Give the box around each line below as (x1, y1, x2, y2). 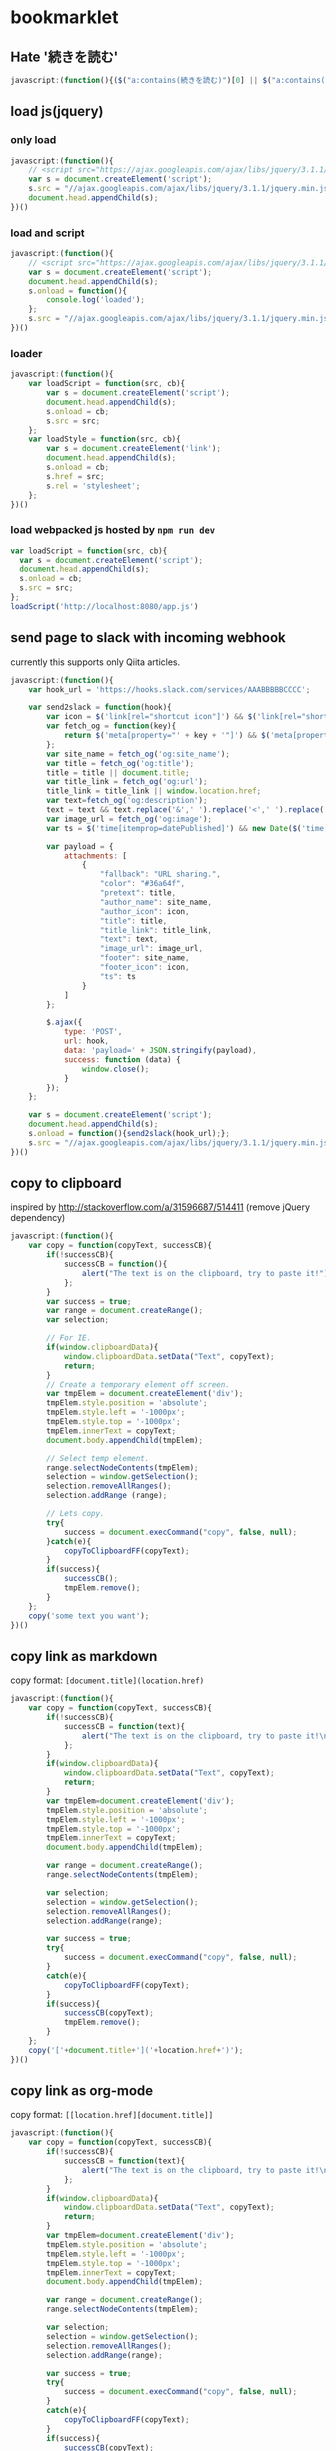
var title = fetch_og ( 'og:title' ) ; (46, 758, 195, 768)
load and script (10, 226, 85, 240)
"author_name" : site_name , (99, 897, 213, 907)
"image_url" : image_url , (99, 944, 203, 954)
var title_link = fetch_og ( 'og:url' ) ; (46, 777, 208, 787)
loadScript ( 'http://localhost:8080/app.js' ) (10, 601, 199, 611)
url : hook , (63, 1036, 110, 1046)
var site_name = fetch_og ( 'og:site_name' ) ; (46, 749, 230, 759)
